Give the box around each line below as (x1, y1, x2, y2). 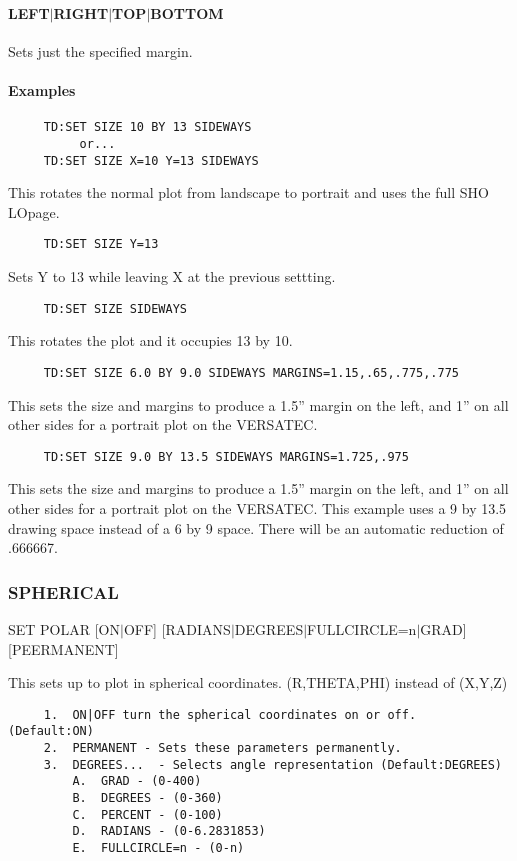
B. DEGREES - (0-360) (72, 791, 223, 805)
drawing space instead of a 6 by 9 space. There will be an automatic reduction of (8, 517, 504, 538)
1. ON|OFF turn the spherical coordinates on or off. (43, 707, 417, 722)
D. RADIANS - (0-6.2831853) (72, 824, 266, 839)
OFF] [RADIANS (123, 618, 231, 639)
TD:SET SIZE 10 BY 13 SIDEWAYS (43, 120, 252, 135)
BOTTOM (150, 2, 224, 23)
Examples (8, 79, 76, 100)
